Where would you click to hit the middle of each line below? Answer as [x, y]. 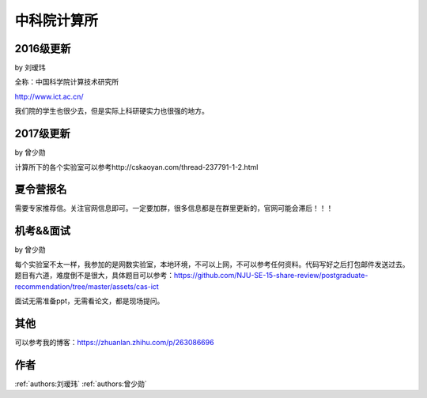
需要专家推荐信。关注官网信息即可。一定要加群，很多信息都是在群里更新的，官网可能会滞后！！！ [174, 208]
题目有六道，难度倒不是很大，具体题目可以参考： [94, 276]
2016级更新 [43, 49]
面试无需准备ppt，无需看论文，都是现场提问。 [89, 301]
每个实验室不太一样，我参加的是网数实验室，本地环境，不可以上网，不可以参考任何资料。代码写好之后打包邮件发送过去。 [212, 264]
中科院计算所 [57, 21]
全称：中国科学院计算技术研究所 [66, 82]
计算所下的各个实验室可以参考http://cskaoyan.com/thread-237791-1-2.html [136, 167]
